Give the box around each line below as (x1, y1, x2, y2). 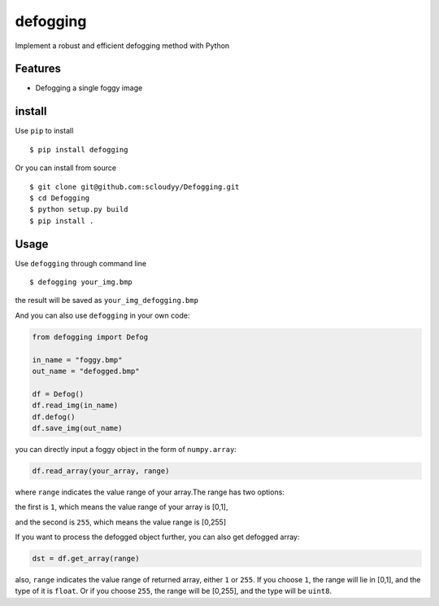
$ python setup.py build (29, 204, 128, 214)
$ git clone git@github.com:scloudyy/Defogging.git (29, 182, 240, 191)
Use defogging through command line (15, 258, 146, 268)
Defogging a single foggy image (35, 83, 143, 93)
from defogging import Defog (32, 332, 149, 341)
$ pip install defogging (29, 145, 128, 154)
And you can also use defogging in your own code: (15, 310, 190, 320)
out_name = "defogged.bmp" (32, 367, 140, 375)
